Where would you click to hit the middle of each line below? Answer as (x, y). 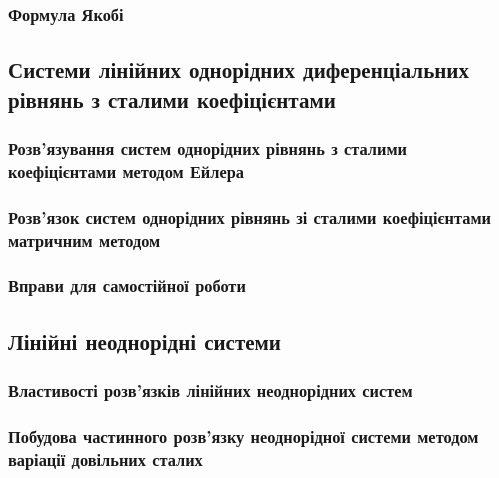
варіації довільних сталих (105, 458)
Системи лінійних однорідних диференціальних (238, 69)
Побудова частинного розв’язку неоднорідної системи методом (243, 435)
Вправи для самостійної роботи (127, 285)
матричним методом (84, 239)
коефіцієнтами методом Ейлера (126, 170)
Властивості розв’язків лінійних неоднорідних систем (210, 390)
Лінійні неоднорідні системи (144, 340)
